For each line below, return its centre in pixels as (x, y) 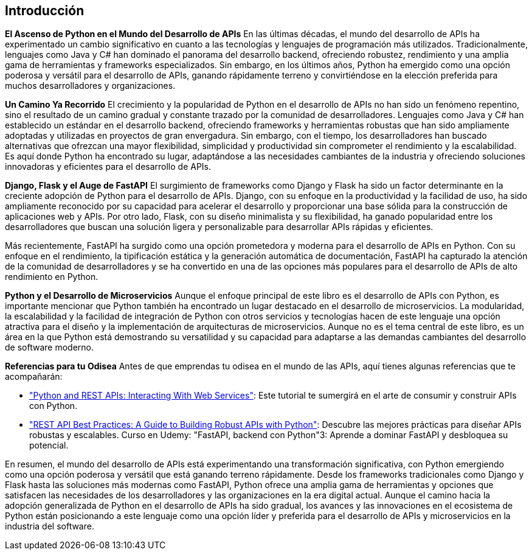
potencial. (49, 445)
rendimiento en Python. (52, 277)
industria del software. (50, 526)
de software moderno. (49, 347)
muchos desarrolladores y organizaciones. (90, 86)
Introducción (45, 11)
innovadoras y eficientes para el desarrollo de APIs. (108, 167)
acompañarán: (34, 377)
